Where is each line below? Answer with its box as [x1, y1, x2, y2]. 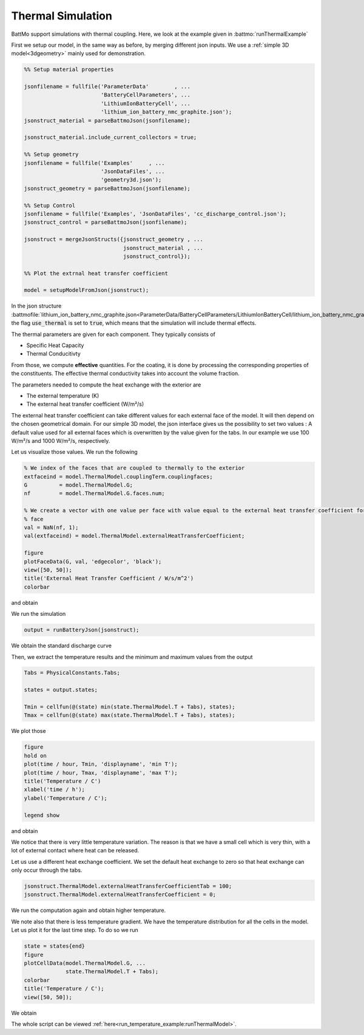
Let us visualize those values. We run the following [11, 448, 138, 456]
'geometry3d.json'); [100, 177, 162, 183]
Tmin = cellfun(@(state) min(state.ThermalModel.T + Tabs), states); [24, 704, 235, 710]
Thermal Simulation [11, 9, 112, 22]
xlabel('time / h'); [24, 786, 85, 793]
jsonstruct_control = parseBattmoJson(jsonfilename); [24, 219, 187, 226]
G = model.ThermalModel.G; [24, 482, 133, 488]
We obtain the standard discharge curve [11, 642, 112, 649]
